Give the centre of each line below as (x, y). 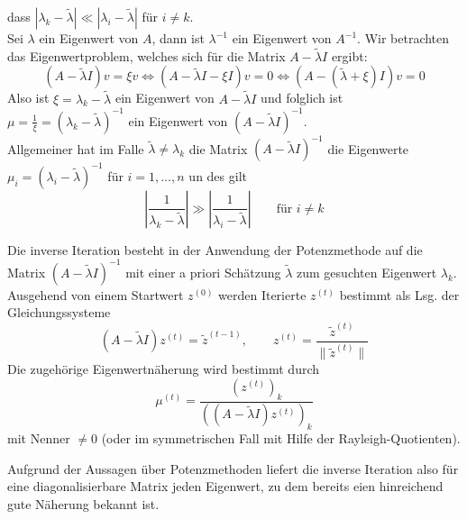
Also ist (28, 98)
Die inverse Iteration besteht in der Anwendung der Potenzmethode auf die (215, 249)
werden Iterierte (262, 294)
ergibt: (349, 55)
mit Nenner (39, 438)
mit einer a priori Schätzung (203, 272)
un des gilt (218, 175)
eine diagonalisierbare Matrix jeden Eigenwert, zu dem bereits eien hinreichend (225, 486)
